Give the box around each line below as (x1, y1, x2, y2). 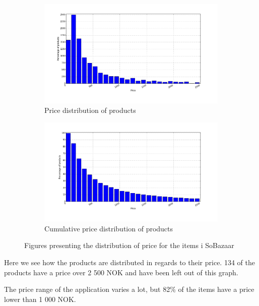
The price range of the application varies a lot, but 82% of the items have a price (4, 284, 254, 294)
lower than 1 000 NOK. (4, 293, 76, 304)
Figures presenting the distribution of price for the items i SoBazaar (24, 240, 234, 251)
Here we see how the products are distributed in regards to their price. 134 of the (4, 257, 255, 267)
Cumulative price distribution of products (44, 223, 173, 233)
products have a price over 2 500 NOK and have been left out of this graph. (4, 267, 238, 277)
